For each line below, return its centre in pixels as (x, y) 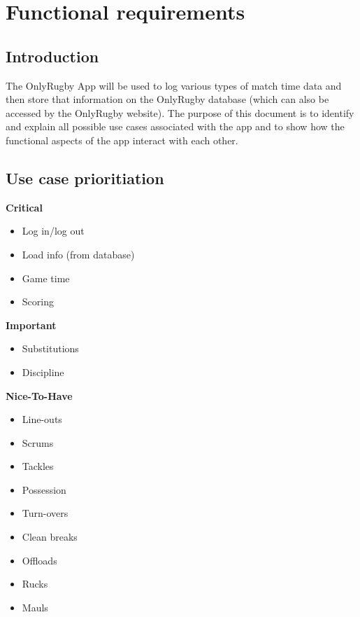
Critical (24, 207)
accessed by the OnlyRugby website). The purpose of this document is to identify (180, 112)
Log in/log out (53, 231)
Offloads (39, 560)
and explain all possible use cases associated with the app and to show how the (175, 126)
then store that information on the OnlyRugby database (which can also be (167, 99)
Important (31, 325)
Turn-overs (45, 513)
